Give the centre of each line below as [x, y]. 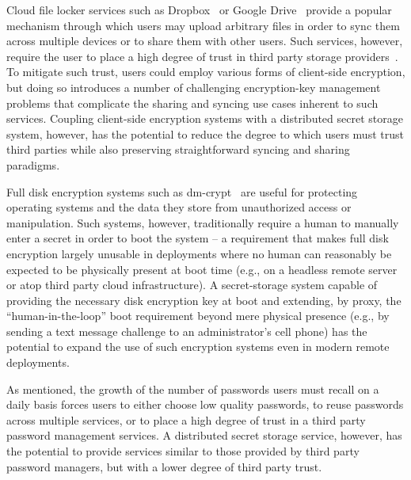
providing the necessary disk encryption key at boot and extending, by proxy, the [204, 300]
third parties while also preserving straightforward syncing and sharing [178, 149]
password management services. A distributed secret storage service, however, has [204, 435]
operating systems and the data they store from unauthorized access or [179, 207]
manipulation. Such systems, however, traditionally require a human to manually [203, 222]
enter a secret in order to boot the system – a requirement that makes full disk [198, 238]
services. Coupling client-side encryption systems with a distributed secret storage [205, 118]
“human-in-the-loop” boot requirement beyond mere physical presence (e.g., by [198, 316]
